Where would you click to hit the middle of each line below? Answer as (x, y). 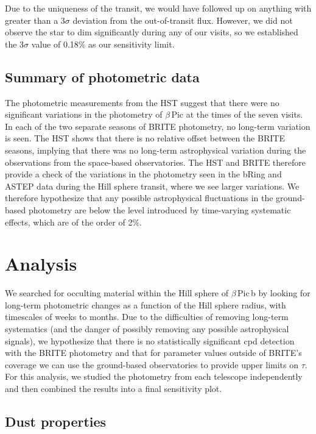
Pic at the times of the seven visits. (237, 114)
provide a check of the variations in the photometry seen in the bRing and (143, 174)
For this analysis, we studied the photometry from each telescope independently (154, 376)
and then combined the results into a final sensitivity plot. (114, 388)
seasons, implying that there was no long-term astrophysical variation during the (156, 150)
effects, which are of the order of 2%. (73, 222)
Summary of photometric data (102, 76)
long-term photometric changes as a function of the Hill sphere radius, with (146, 304)
